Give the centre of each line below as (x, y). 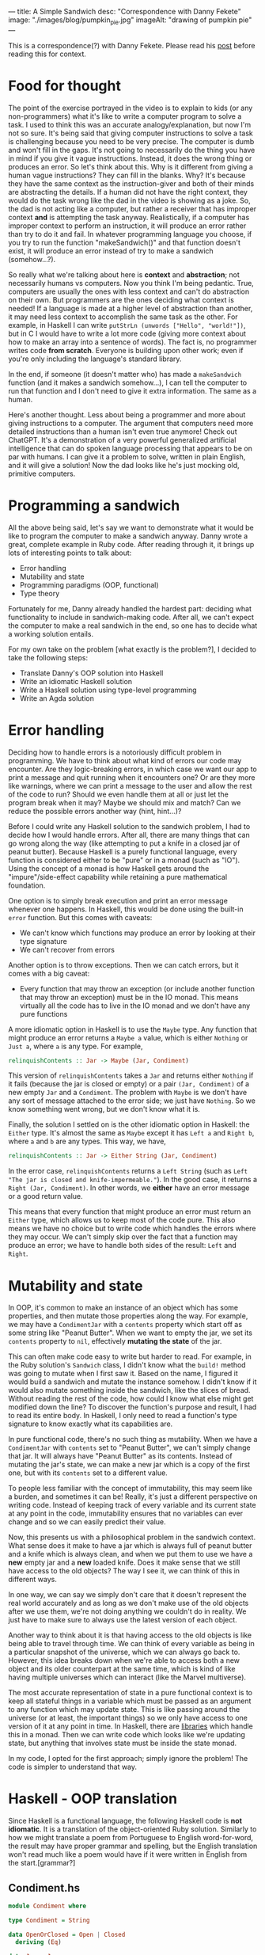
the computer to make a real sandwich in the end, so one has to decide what (133, 626)
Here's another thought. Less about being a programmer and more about (127, 414)
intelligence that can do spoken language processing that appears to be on (131, 448)
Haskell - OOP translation (93, 1799)
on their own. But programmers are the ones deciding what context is (121, 299)
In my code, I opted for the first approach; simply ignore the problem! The (128, 1759)
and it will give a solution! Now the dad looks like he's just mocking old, (124, 465)
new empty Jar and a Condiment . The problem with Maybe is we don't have (128, 1093)
